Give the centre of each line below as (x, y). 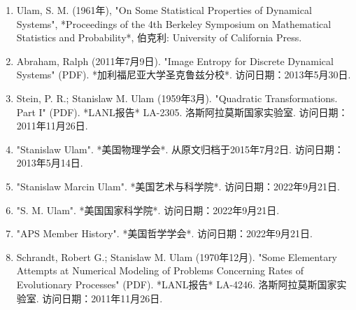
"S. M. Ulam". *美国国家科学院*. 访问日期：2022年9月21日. (148, 210)
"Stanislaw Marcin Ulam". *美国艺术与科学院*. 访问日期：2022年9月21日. (178, 186)
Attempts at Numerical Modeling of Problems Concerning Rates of (160, 270)
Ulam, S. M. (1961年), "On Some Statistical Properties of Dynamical (164, 10)
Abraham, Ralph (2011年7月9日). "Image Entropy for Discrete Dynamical (175, 61)
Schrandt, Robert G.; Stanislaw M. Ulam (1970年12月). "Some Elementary (177, 256)
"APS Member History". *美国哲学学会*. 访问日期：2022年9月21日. (164, 233)
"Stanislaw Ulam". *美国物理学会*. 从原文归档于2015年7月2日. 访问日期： (180, 149)
